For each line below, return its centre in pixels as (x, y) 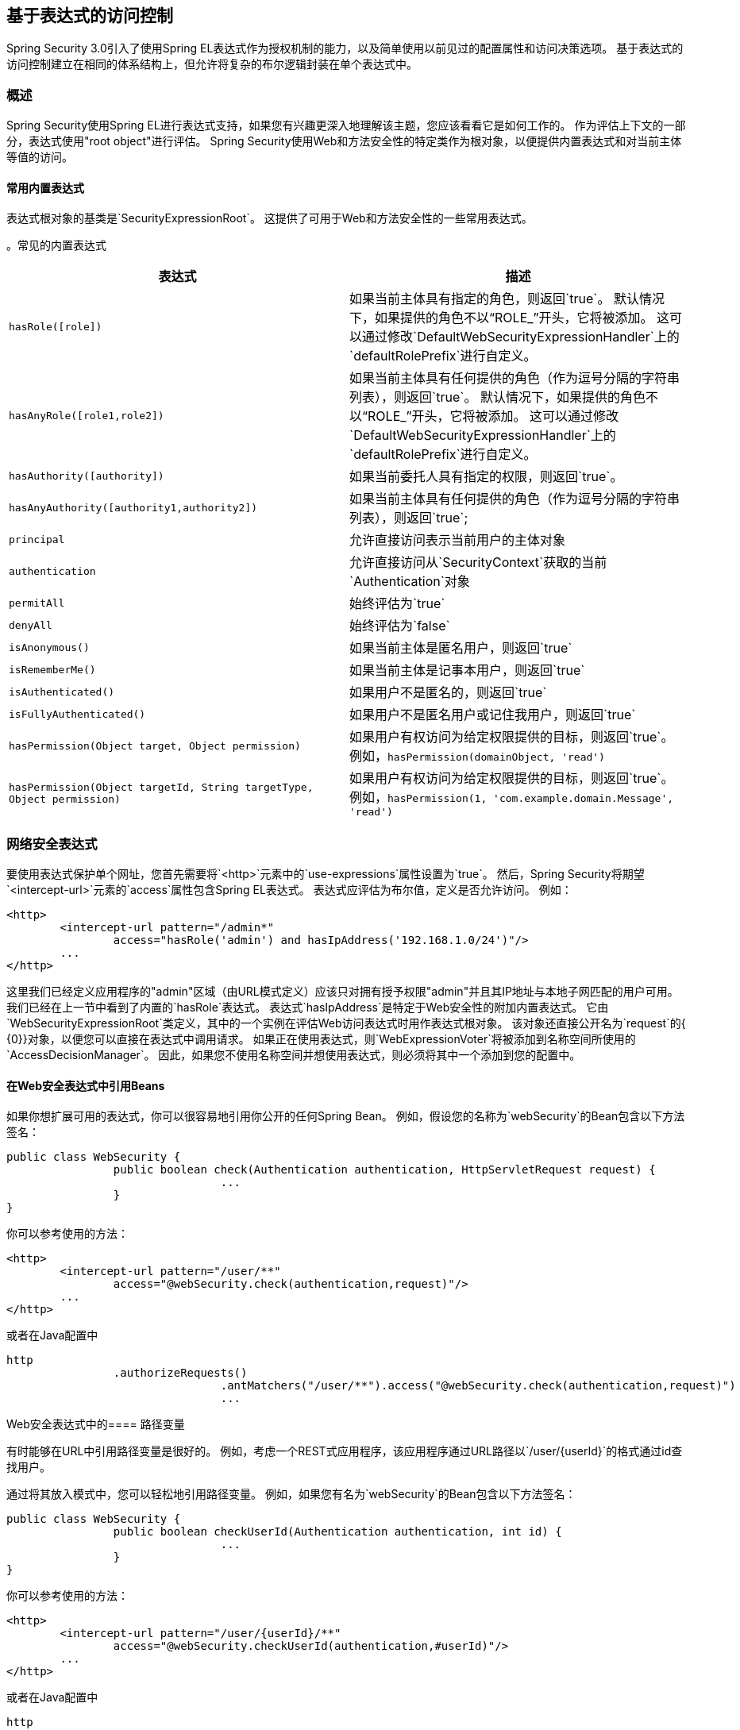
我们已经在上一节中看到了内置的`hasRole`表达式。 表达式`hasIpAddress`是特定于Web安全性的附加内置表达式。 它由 (308, 1008)
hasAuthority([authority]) (87, 476)
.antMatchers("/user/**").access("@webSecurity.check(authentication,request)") (478, 1386)
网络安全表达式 (52, 844)
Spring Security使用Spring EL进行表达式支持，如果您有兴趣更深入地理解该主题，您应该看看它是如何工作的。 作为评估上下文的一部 (346, 125)
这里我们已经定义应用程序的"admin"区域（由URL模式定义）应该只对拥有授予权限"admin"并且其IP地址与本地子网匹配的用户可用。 (343, 992)
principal (37, 539)
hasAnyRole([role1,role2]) (87, 415)
